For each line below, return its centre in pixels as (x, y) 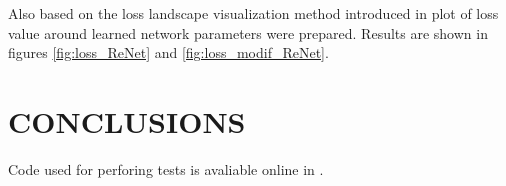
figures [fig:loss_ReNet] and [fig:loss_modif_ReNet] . (168, 52)
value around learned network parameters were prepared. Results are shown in (248, 32)
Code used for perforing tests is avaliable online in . (166, 168)
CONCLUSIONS (127, 120)
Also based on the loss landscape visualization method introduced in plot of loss (253, 13)
